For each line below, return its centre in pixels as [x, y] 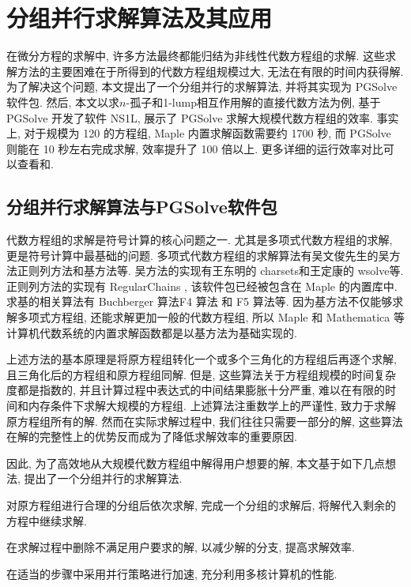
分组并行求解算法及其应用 [140, 18]
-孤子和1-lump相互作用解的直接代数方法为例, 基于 [253, 102]
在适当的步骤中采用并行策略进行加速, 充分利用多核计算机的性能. [172, 573]
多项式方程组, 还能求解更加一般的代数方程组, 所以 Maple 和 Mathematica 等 [211, 317]
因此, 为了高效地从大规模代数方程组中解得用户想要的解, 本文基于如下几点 [196, 463]
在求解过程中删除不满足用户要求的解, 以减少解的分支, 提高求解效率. [181, 547]
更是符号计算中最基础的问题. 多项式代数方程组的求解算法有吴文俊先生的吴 [198, 255]
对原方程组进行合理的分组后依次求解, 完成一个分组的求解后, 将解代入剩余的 [202, 504]
